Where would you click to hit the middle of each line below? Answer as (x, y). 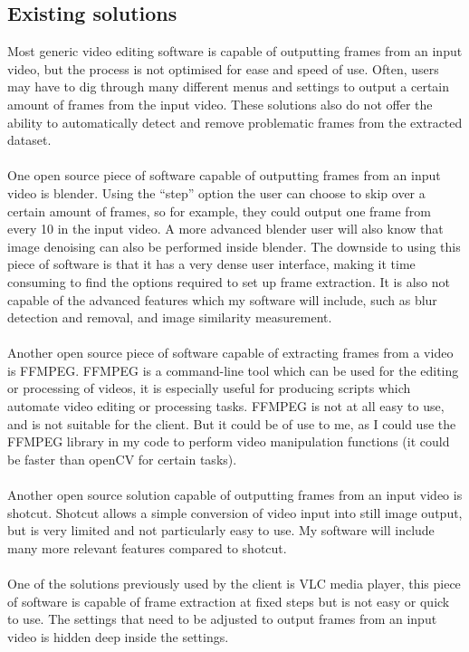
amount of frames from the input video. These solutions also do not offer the (220, 104)
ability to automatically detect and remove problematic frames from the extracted (235, 122)
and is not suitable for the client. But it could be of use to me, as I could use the (232, 423)
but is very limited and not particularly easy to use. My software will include (221, 530)
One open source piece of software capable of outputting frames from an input (224, 175)
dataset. (29, 140)
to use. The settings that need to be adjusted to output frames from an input (222, 619)
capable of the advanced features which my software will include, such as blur (222, 299)
